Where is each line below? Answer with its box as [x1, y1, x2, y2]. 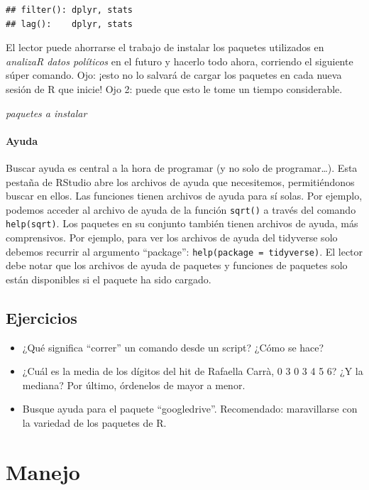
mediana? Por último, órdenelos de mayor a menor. [22, 377, 246, 392]
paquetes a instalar [6, 105, 87, 120]
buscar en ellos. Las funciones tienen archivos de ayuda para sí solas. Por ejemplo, [6, 188, 363, 203]
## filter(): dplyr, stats [6, 5, 133, 15]
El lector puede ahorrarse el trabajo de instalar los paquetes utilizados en [6, 40, 324, 55]
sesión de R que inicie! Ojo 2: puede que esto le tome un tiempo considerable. [6, 81, 343, 96]
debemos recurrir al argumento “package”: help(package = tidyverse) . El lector [6, 244, 363, 258]
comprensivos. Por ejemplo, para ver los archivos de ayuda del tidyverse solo [6, 230, 338, 245]
